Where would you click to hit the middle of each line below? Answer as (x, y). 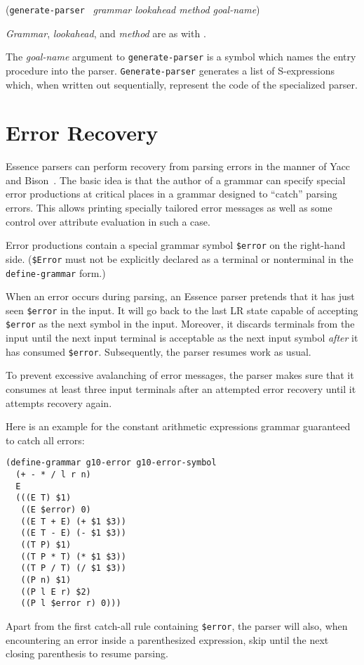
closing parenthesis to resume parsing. (87, 653)
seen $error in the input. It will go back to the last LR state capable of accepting (182, 310)
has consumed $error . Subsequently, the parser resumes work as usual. (159, 351)
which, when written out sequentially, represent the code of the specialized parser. (182, 84)
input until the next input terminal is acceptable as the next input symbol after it (182, 338)
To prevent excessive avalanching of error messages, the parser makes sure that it (180, 375)
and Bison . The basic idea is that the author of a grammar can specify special (176, 180)
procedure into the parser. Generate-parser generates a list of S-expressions (170, 70)
